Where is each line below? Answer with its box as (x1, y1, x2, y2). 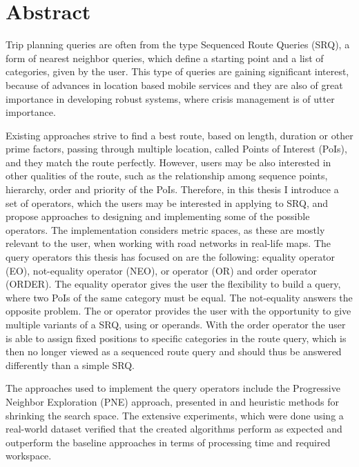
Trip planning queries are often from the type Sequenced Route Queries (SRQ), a (6, 37, 350, 52)
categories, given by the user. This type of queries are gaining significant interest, (6, 64, 349, 79)
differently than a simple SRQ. (6, 357, 135, 372)
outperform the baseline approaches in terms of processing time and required (6, 435, 331, 449)
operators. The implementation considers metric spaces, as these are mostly (6, 222, 325, 237)
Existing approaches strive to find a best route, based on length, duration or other (6, 128, 353, 142)
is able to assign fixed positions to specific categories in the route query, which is (6, 330, 347, 345)
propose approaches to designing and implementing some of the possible (6, 209, 310, 223)
